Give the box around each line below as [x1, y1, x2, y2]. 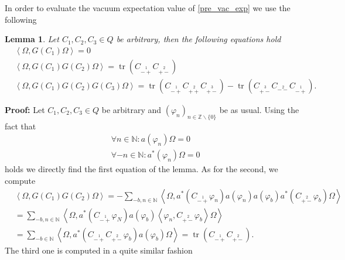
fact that [5, 119, 36, 132]
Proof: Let [5, 103, 45, 115]
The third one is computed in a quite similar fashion [5, 244, 193, 256]
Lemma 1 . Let [5, 33, 59, 45]
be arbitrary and [101, 103, 162, 115]
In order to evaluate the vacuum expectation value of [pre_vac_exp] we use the [5, 2, 291, 13]
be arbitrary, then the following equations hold [116, 33, 281, 45]
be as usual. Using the [219, 103, 299, 115]
